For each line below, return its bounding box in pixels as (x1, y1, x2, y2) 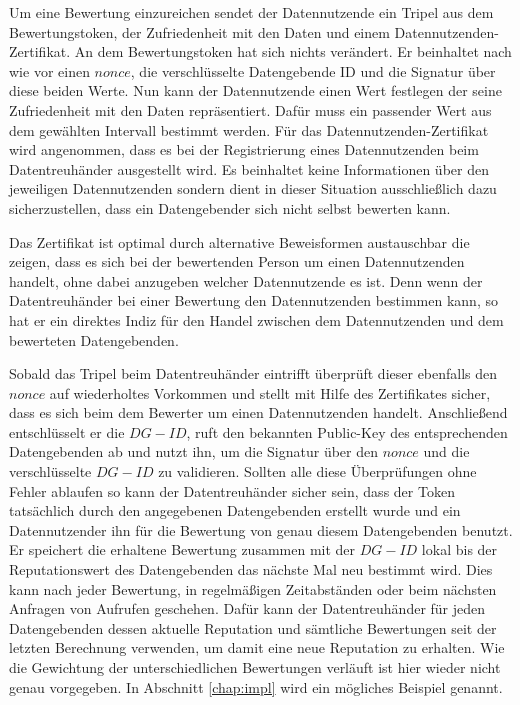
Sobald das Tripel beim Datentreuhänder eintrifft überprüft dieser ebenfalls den (9, 363, 498, 384)
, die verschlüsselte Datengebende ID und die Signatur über (130, 60, 496, 81)
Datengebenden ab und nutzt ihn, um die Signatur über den (9, 441, 379, 462)
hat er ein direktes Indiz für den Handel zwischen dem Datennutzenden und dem (9, 309, 504, 330)
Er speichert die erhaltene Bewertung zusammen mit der (9, 539, 356, 560)
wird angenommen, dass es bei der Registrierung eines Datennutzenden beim (9, 139, 479, 160)
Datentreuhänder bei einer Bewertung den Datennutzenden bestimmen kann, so (9, 290, 498, 311)
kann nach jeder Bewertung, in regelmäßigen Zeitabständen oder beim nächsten (9, 578, 497, 599)
